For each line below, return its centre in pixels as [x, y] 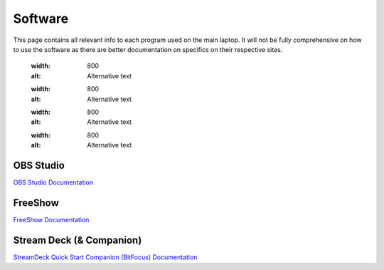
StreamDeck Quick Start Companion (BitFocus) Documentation [105, 257]
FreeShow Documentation [51, 219]
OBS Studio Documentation [53, 182]
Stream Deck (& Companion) [78, 240]
